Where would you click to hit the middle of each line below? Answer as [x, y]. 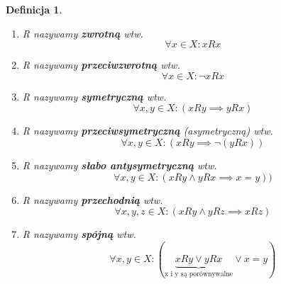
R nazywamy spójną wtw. [79, 234]
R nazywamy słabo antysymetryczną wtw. [120, 165]
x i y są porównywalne [199, 274]
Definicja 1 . [34, 9]
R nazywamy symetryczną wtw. [94, 96]
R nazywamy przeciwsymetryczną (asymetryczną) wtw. [148, 131]
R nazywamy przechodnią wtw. [93, 199]
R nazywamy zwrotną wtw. [83, 33]
